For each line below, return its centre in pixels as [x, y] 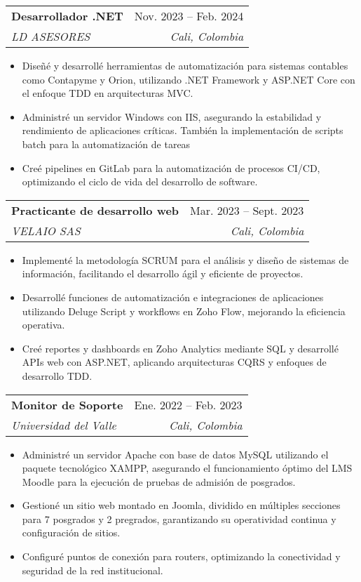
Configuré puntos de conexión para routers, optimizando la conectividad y [181, 556]
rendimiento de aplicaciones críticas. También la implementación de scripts [183, 130]
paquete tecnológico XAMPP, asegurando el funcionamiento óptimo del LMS [187, 468]
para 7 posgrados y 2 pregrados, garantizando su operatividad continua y [179, 518]
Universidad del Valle [64, 425]
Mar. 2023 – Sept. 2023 [247, 210]
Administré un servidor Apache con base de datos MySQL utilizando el [175, 454]
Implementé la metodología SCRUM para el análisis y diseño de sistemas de [185, 259]
